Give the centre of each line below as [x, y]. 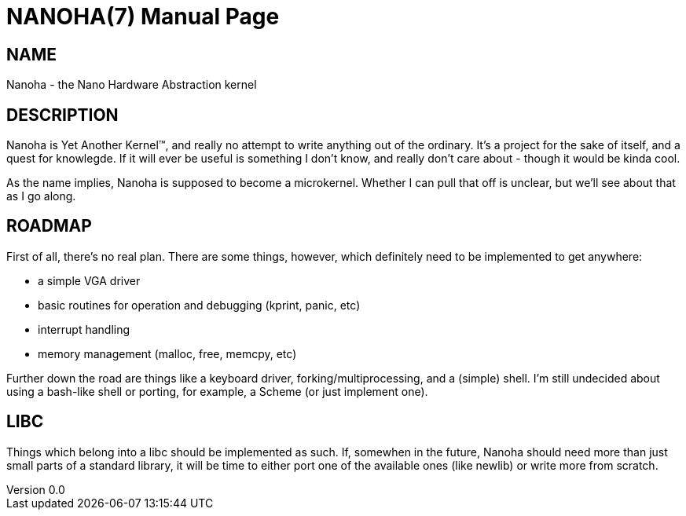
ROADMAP [49, 226]
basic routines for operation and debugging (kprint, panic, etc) [199, 305]
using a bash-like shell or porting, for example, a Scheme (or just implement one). [217, 391]
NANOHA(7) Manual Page [143, 16]
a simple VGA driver [89, 280]
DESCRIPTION [62, 115]
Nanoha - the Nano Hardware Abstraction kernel [132, 85]
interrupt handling [84, 329]
